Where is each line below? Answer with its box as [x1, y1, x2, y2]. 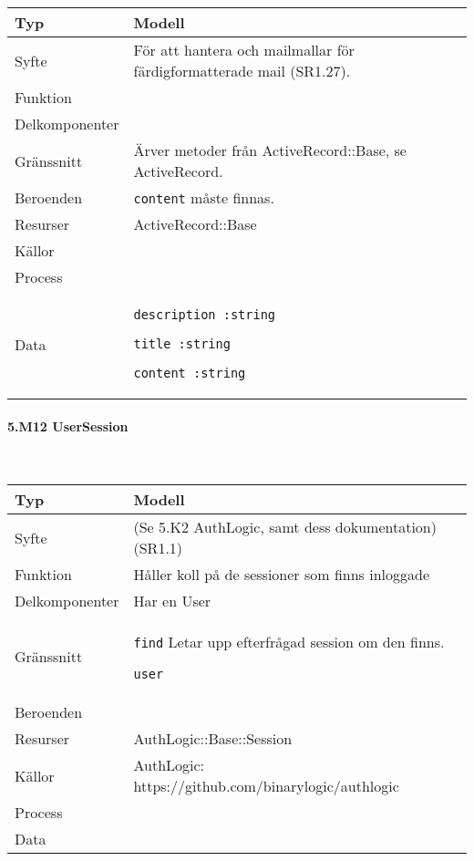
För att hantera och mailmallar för [133, 39, 355, 60]
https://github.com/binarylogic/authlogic [133, 775, 399, 797]
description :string [133, 307, 275, 322]
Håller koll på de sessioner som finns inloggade [133, 564, 430, 586]
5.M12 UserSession [7, 416, 129, 435]
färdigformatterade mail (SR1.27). [133, 60, 351, 81]
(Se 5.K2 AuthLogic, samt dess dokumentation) [133, 516, 437, 538]
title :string [133, 337, 231, 351]
